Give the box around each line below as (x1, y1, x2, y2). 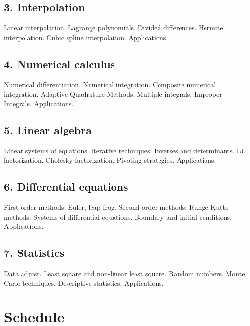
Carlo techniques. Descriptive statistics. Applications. (4, 277, 164, 288)
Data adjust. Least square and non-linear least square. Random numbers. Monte (4, 268, 245, 278)
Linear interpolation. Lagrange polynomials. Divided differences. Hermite (4, 23, 223, 33)
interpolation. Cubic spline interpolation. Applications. (4, 32, 168, 42)
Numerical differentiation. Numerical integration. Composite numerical (4, 79, 216, 89)
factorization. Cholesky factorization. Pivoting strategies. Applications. (4, 155, 216, 165)
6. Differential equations (4, 179, 128, 194)
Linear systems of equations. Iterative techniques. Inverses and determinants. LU (4, 145, 247, 155)
